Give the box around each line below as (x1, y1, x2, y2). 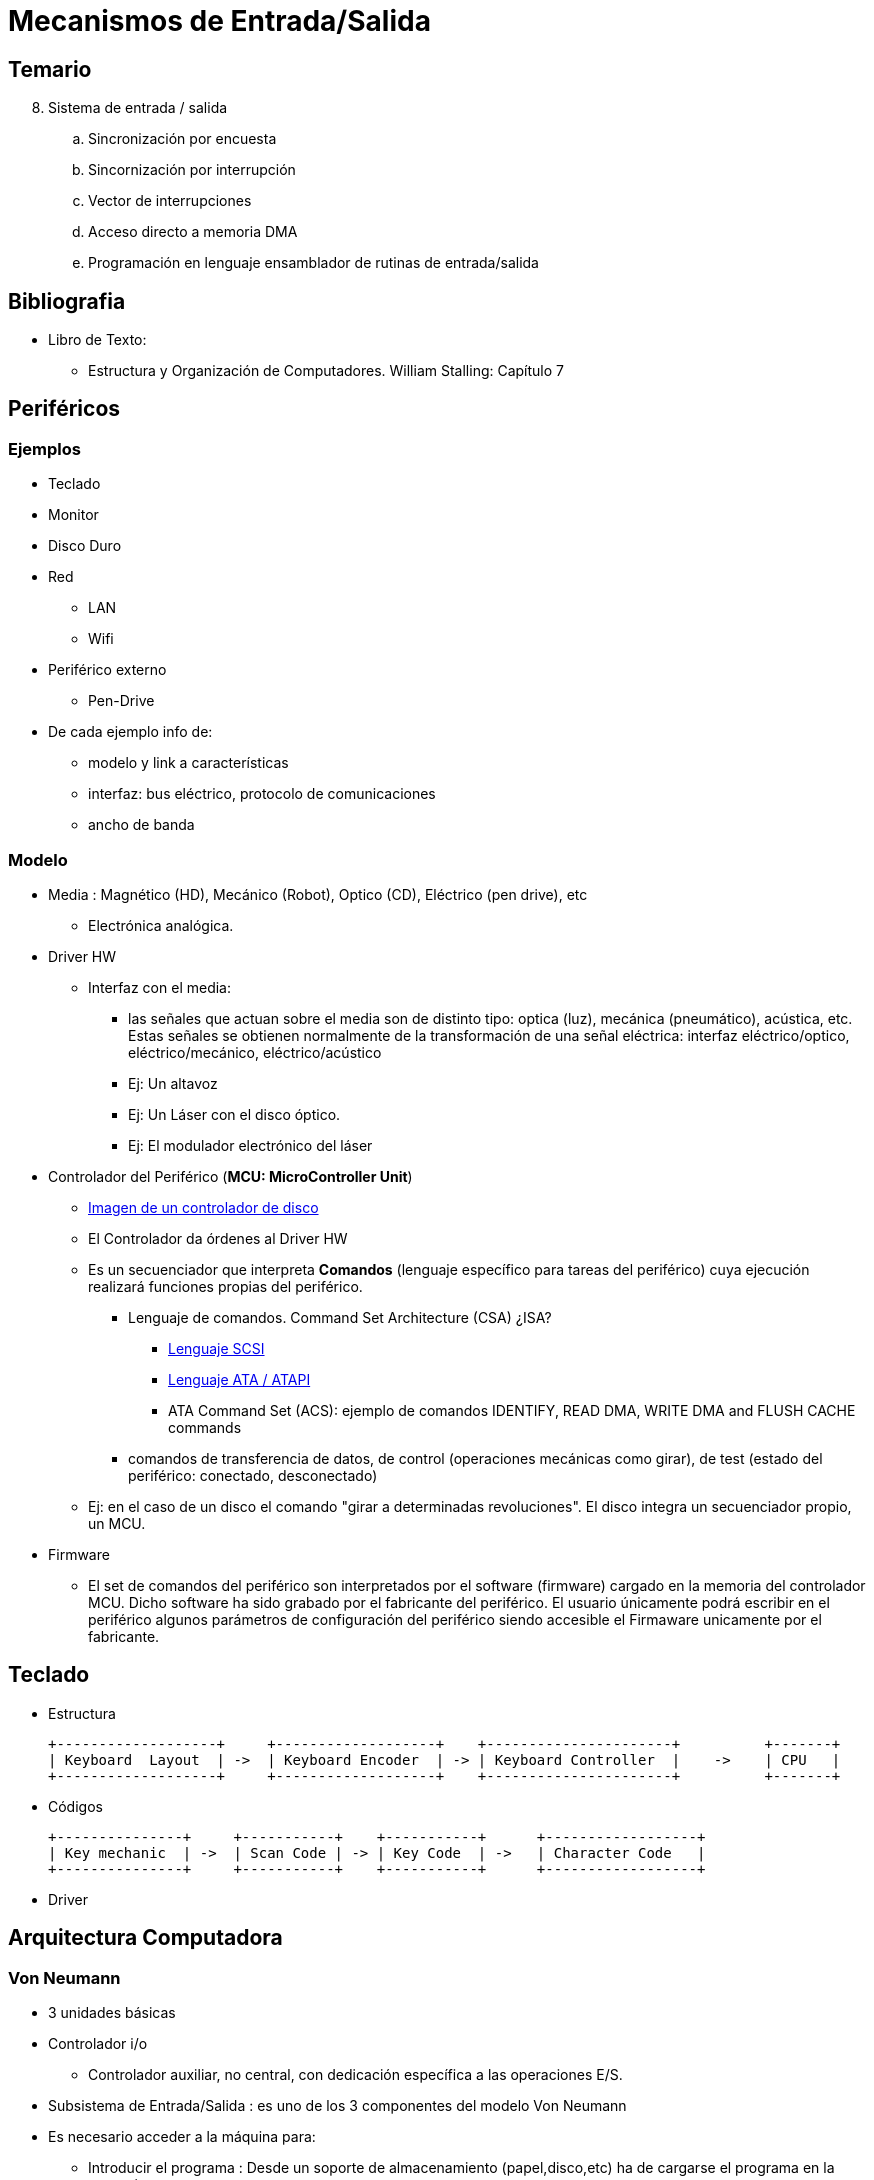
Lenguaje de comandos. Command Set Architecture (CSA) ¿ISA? (128, 1308, 552, 1326)
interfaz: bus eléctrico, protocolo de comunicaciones (88, 785, 436, 803)
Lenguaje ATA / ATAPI (168, 1370, 311, 1388)
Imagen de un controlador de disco (88, 1198, 319, 1216)
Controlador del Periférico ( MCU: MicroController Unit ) (48, 1167, 413, 1185)
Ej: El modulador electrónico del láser (128, 1136, 373, 1154)
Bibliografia (8, 288, 126, 314)
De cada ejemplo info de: (48, 723, 213, 741)
